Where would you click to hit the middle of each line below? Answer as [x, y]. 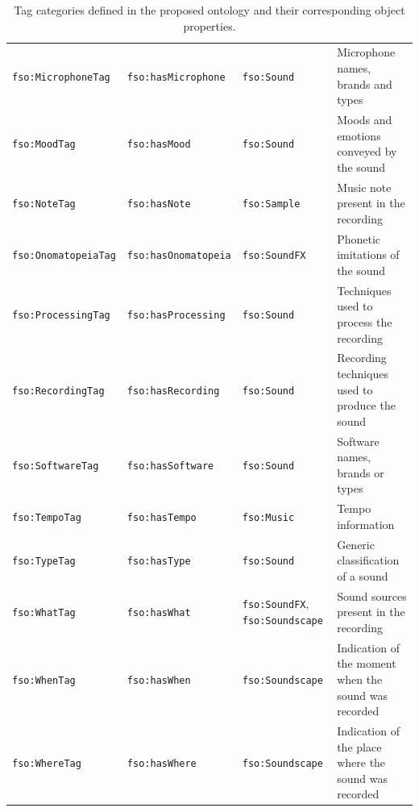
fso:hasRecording [173, 391]
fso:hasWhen [159, 680]
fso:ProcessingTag [61, 316]
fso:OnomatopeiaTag [64, 256]
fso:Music [268, 517]
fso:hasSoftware [170, 466]
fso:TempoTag [47, 517]
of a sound [363, 575]
